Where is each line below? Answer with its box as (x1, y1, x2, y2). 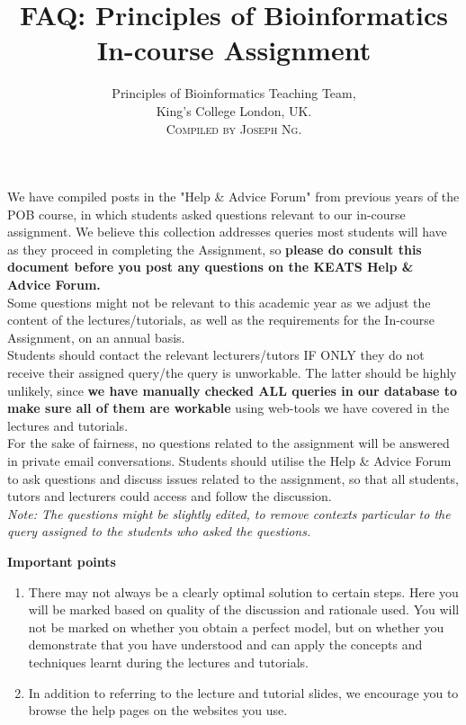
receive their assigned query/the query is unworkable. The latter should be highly (7, 363, 457, 382)
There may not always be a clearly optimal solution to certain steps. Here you (28, 582, 459, 601)
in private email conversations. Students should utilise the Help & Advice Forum (7, 452, 452, 470)
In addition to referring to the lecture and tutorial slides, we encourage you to (28, 683, 459, 702)
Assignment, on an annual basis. (7, 327, 185, 346)
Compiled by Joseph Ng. (166, 119, 302, 138)
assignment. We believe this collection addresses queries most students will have (7, 222, 447, 241)
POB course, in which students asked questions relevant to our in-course (7, 204, 406, 223)
